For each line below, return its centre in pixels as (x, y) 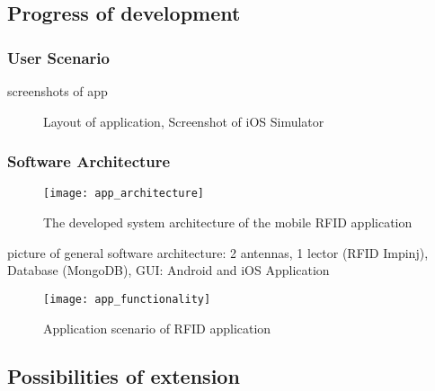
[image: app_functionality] (127, 299)
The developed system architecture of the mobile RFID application (228, 222)
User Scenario (58, 57)
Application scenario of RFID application (157, 328)
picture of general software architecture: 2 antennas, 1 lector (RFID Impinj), (218, 252)
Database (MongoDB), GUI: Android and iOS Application (169, 270)
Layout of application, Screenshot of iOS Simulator (184, 121)
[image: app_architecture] (124, 194)
